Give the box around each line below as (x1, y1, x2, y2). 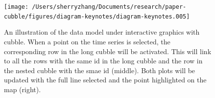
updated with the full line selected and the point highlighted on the (4, 75, 207, 85)
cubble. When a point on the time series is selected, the (4, 36, 170, 46)
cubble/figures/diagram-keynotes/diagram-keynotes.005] (4, 13, 190, 20)
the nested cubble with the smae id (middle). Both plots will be (4, 65, 195, 75)
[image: (4, 3, 29, 10)
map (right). (4, 84, 41, 94)
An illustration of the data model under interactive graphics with (4, 27, 200, 37)
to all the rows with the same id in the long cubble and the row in (4, 56, 203, 66)
